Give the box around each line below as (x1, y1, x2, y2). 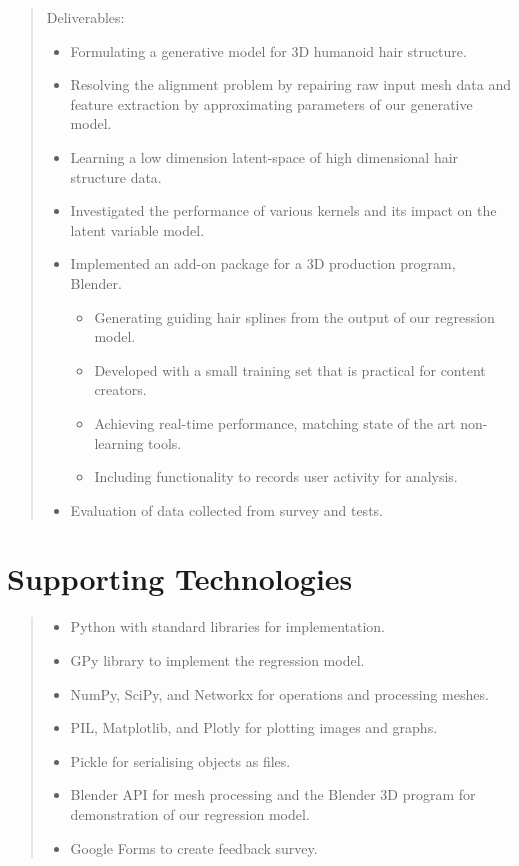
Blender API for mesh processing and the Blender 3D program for (70, 784, 476, 805)
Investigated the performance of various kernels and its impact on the (70, 200, 497, 221)
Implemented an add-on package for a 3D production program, (70, 253, 456, 274)
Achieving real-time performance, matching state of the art (94, 412, 456, 433)
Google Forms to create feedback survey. (70, 837, 318, 858)
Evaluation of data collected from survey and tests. (70, 499, 383, 520)
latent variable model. (70, 219, 205, 240)
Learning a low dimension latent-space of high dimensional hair (70, 146, 459, 167)
